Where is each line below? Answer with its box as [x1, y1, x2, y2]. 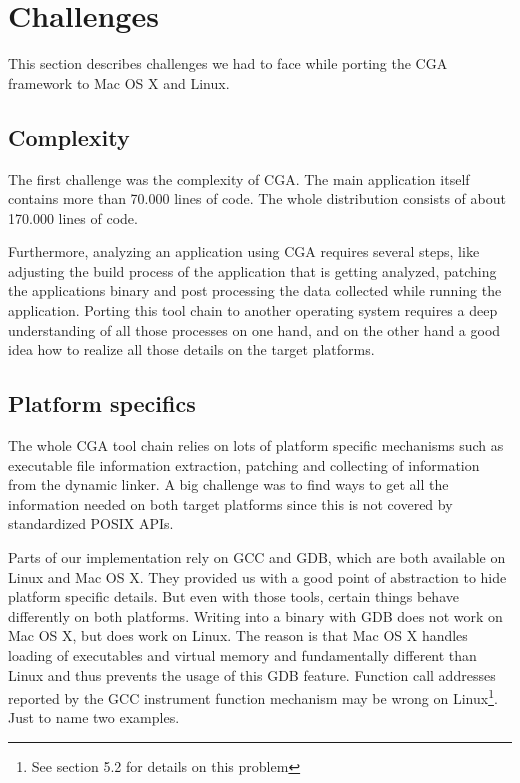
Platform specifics [8, 388, 196, 419]
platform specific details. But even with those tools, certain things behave [8, 586, 459, 607]
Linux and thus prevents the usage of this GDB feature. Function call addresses [8, 664, 496, 685]
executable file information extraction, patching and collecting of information [8, 454, 480, 475]
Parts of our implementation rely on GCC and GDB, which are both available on [8, 547, 506, 568]
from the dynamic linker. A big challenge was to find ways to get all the [8, 474, 449, 495]
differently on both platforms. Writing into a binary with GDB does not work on [8, 605, 503, 626]
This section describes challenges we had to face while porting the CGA [8, 53, 448, 74]
